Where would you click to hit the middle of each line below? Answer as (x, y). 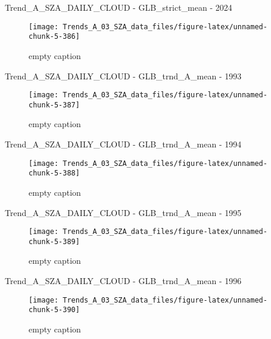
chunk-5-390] (54, 310)
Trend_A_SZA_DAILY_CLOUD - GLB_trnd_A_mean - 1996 (123, 281)
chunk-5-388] (54, 173)
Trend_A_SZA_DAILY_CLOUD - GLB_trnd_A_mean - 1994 (123, 144)
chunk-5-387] (54, 105)
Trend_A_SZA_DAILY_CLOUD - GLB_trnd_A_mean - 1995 (123, 212)
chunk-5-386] (54, 37)
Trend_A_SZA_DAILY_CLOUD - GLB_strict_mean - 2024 (119, 7)
